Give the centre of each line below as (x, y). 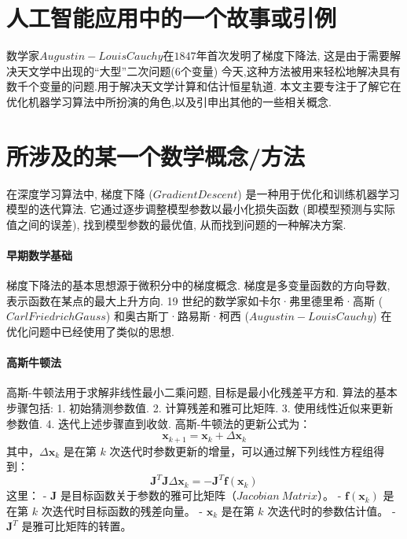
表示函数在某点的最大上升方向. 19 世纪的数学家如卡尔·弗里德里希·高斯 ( (195, 300)
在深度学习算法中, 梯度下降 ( (80, 193)
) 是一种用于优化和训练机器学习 (319, 193)
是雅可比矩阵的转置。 (77, 526)
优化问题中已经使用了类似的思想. (90, 331)
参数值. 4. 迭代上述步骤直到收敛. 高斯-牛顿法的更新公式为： (159, 423)
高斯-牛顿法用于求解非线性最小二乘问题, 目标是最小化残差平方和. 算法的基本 (202, 392)
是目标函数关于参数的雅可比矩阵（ (148, 495)
